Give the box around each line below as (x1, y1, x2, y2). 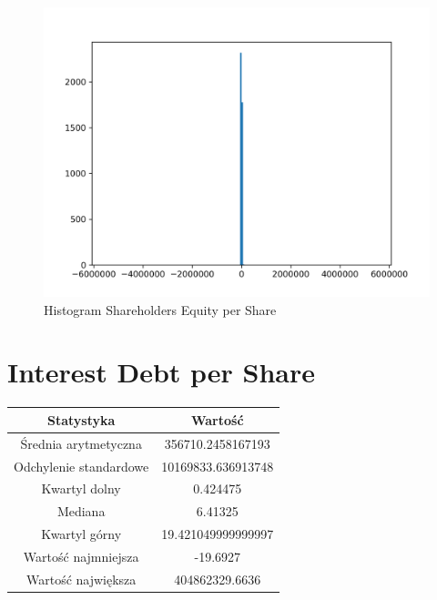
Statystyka (46, 410, 116, 429)
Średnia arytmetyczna (20, 433, 142, 453)
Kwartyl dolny (41, 479, 121, 498)
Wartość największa (25, 569, 137, 588)
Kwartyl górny (41, 524, 122, 544)
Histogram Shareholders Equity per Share (44, 300, 277, 319)
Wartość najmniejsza (23, 546, 139, 565)
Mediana (56, 502, 106, 521)
